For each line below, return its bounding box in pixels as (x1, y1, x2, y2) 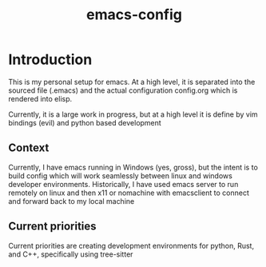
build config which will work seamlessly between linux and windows (8, 170, 233, 181)
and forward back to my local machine (8, 196, 135, 205)
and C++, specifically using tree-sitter (8, 249, 133, 259)
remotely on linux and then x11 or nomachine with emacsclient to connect (8, 188, 250, 197)
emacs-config (86, 6, 182, 24)
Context (8, 141, 50, 155)
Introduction (8, 50, 93, 69)
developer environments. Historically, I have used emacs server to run (8, 179, 239, 189)
